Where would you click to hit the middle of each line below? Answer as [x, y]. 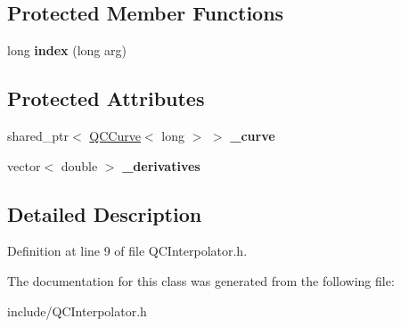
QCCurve [115, 135]
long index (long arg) [67, 50]
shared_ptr [38, 135]
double [79, 165]
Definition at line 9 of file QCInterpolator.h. [127, 251]
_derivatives [161, 165]
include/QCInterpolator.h [77, 311]
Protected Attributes [106, 98]
